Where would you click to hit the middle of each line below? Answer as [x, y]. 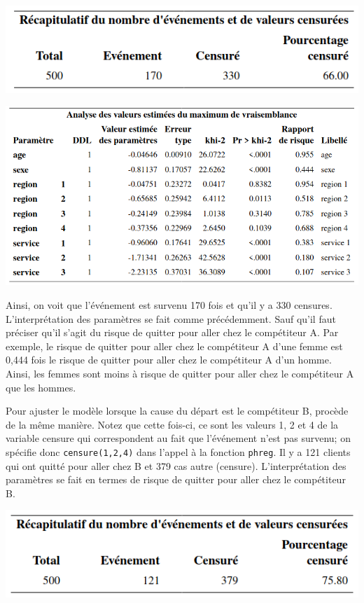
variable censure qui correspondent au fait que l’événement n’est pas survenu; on [178, 438]
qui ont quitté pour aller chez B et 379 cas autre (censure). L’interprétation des [176, 465]
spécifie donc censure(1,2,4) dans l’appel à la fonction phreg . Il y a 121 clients [178, 451]
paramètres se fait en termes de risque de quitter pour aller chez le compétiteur [176, 479]
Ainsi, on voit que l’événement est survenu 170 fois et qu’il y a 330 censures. [169, 305]
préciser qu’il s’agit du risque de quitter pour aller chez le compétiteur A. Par [172, 332]
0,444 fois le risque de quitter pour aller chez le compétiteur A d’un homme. [169, 360]
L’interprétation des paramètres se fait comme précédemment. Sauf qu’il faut [171, 318]
